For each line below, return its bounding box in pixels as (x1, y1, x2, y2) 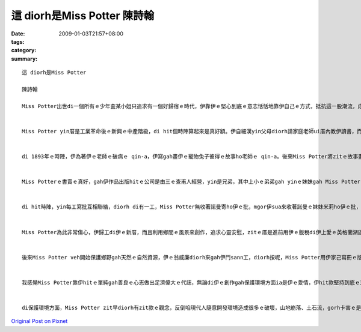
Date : (11, 30, 25, 37)
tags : (11, 38, 25, 45)
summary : (11, 55, 38, 62)
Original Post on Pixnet (11, 318, 68, 325)
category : (11, 47, 37, 54)
